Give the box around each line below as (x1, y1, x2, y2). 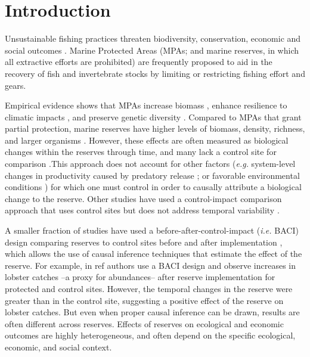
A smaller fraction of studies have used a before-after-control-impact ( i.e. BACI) (5, 224, 299, 237)
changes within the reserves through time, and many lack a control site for (5, 145, 277, 158)
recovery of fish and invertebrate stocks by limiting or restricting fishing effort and (5, 67, 305, 79)
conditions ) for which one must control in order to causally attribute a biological (5, 181, 302, 193)
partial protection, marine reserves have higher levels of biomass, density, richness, (5, 122, 305, 135)
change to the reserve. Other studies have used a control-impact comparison (5, 192, 282, 204)
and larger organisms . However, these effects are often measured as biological (5, 134, 289, 146)
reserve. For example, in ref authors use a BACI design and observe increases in (5, 259, 296, 271)
